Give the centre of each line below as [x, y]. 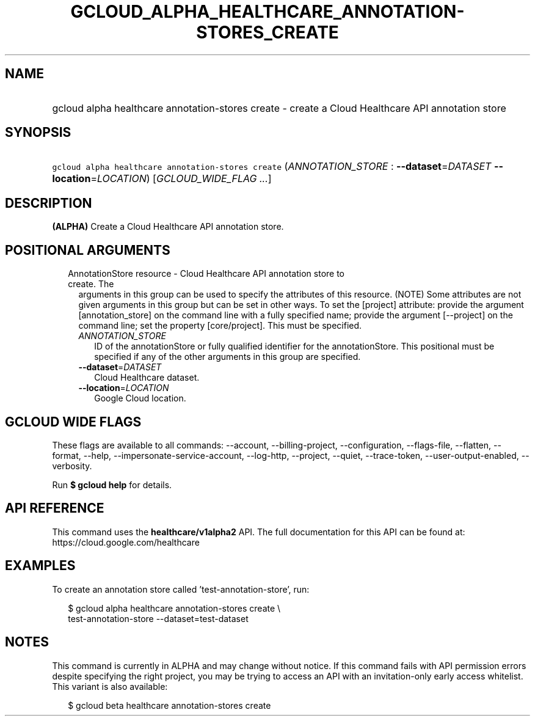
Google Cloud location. [140, 398]
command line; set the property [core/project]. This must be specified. [220, 326]
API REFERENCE [55, 508]
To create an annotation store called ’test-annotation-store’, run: [181, 589]
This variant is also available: [110, 686]
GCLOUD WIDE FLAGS [73, 422]
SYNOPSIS [38, 133]
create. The [91, 284]
